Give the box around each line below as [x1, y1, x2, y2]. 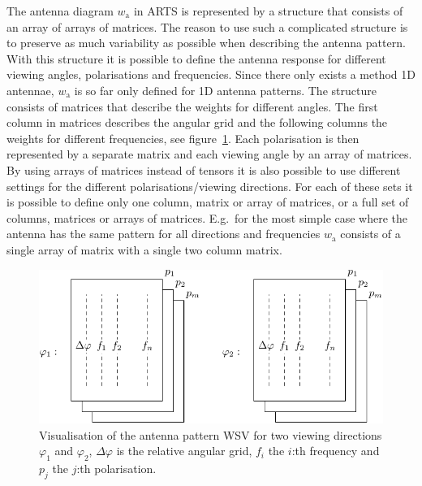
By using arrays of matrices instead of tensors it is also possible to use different [6, 161, 401, 178]
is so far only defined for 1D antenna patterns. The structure [74, 81, 377, 98]
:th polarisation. [76, 459, 157, 476]
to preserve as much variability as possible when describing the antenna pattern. [6, 34, 406, 51]
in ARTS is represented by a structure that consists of [133, 2, 403, 19]
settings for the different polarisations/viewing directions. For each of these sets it [6, 177, 413, 194]
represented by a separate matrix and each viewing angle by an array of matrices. [6, 145, 412, 163]
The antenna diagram [6, 2, 114, 19]
